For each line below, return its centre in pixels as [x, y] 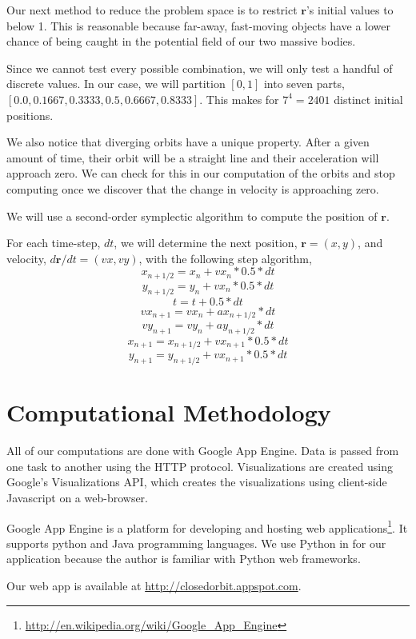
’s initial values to [350, 10]
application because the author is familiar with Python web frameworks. [184, 559]
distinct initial [368, 99]
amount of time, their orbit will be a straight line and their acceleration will [193, 157]
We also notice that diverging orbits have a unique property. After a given [188, 142]
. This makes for [239, 99]
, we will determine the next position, [206, 243]
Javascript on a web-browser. [78, 497]
